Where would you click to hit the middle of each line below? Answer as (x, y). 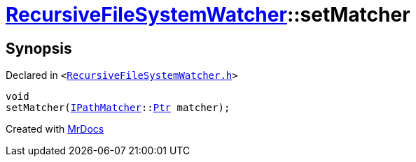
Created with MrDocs (55, 129)
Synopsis (39, 48)
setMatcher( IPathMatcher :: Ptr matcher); (118, 108)
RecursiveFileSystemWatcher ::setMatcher (208, 15)
